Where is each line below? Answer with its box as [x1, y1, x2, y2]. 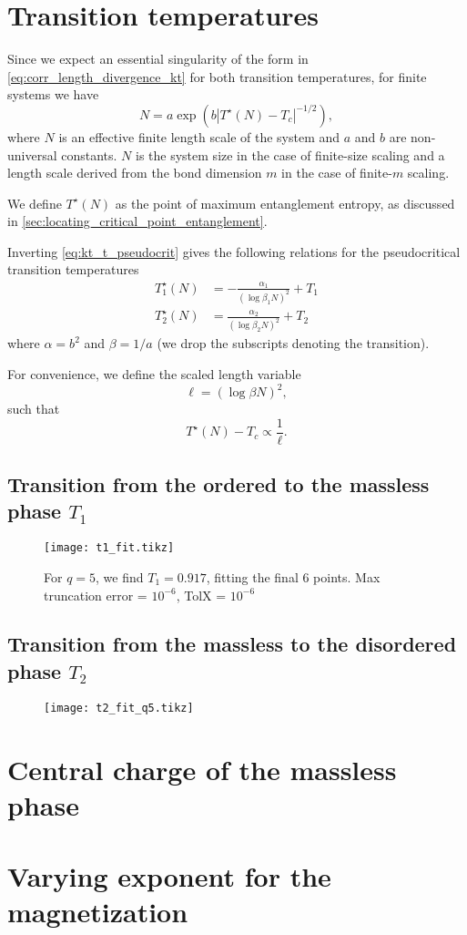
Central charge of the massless [7, 750, 397, 787]
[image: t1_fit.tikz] [44, 541, 175, 555]
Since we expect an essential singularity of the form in [7, 49, 309, 68]
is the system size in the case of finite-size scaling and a [136, 145, 445, 164]
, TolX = [176, 585, 227, 604]
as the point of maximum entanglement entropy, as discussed [115, 193, 455, 212]
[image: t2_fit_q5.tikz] [44, 701, 194, 714]
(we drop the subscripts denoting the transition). [157, 334, 430, 353]
